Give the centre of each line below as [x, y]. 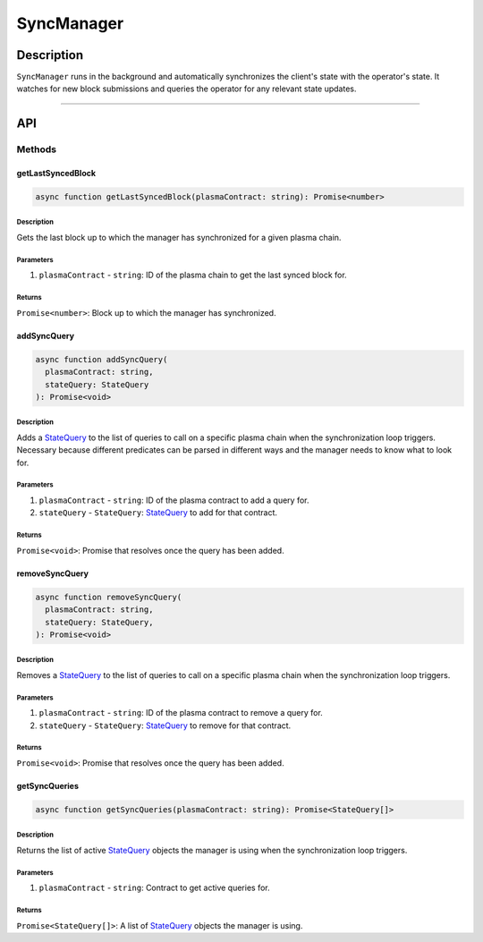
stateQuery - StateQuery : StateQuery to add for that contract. [158, 513]
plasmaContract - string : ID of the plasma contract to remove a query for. [181, 713]
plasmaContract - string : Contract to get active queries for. [154, 888]
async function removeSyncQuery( [109, 597]
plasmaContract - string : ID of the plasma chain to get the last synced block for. [193, 275]
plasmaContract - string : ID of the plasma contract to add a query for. [174, 500]
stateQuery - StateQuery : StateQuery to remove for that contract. [165, 726]
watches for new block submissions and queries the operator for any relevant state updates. [186, 89]
